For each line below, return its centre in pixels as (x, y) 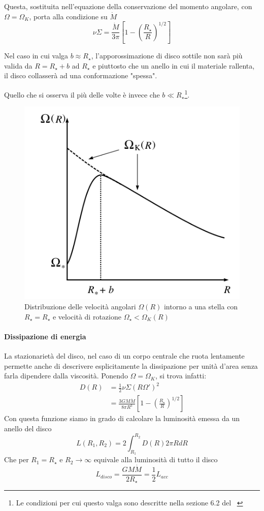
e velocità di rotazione (87, 316)
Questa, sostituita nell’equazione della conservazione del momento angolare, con (128, 6)
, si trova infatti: (181, 376)
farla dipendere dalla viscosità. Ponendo (66, 376)
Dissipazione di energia (45, 336)
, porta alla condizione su (68, 16)
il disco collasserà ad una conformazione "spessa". (81, 75)
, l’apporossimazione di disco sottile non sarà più (167, 56)
